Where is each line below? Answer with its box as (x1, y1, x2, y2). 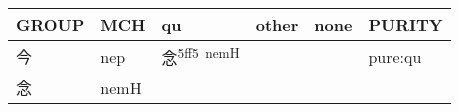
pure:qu (368, 44, 422, 68)
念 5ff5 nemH (161, 43, 240, 70)
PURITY (368, 13, 443, 36)
